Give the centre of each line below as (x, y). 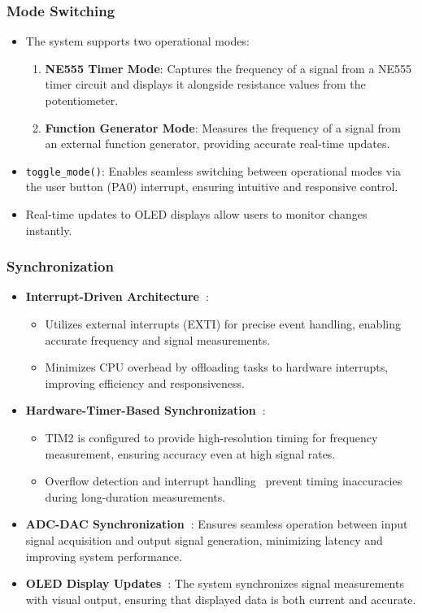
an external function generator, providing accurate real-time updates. (218, 143)
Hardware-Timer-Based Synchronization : (146, 410)
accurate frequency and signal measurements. (158, 339)
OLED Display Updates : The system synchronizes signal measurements (215, 583)
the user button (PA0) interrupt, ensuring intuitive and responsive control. (212, 187)
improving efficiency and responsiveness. (145, 383)
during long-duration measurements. (135, 496)
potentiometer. (82, 100)
